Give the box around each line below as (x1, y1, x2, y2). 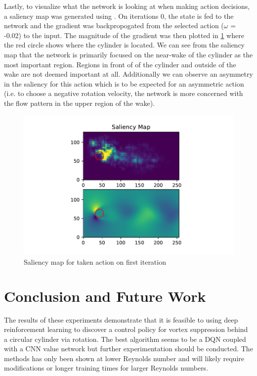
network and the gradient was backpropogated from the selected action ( (4, 20, 224, 31)
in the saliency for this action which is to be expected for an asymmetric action (4, 78, 244, 89)
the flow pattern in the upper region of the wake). (4, 97, 155, 108)
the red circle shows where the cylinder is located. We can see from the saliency (4, 40, 245, 50)
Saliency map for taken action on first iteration (24, 256, 166, 267)
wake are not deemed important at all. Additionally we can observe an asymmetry (4, 69, 253, 79)
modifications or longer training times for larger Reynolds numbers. (4, 363, 209, 373)
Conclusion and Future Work (4, 285, 206, 306)
